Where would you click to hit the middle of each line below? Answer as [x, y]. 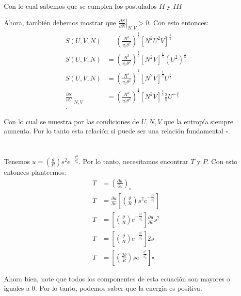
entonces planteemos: [35, 172]
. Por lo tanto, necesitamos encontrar [134, 161]
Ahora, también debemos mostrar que [60, 22]
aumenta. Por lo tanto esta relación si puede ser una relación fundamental [114, 131]
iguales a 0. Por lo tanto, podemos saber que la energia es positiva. [103, 288]
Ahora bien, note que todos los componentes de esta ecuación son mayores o [117, 278]
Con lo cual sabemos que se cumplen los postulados [80, 6]
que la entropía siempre [198, 121]
